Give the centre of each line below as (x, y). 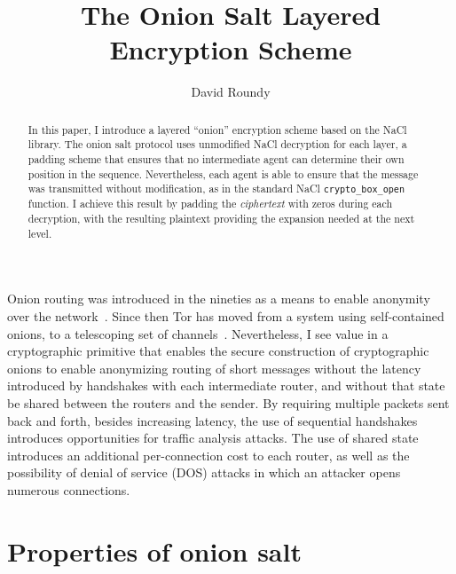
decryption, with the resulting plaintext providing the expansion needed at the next (221, 219)
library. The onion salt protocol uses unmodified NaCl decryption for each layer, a (217, 144)
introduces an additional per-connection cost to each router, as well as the (208, 455)
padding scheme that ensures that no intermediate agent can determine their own (216, 159)
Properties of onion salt (154, 550)
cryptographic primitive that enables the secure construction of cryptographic (218, 351)
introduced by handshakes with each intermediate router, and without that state (226, 385)
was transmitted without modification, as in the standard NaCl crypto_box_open (216, 189)
